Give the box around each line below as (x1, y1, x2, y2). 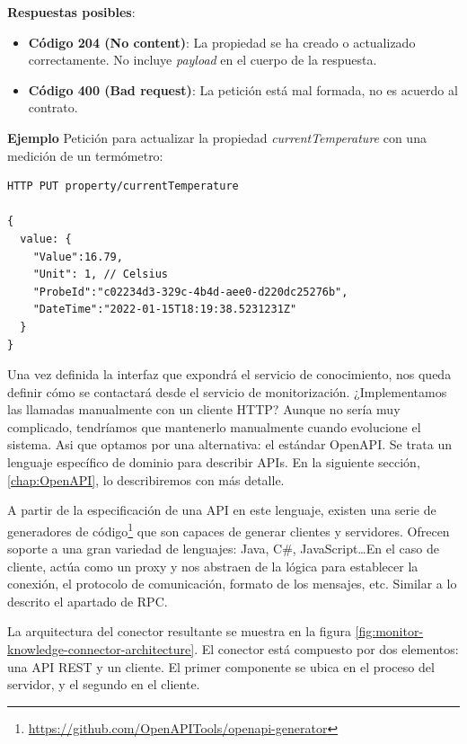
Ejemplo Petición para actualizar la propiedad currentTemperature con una (7, 128, 427, 146)
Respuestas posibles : (7, 3, 136, 21)
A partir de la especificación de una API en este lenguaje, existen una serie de (7, 500, 436, 519)
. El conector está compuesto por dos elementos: (194, 640, 459, 659)
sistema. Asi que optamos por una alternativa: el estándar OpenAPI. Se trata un (7, 435, 453, 454)
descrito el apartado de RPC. (7, 591, 168, 610)
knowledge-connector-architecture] (7, 640, 195, 659)
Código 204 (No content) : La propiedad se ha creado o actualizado (28, 32, 416, 51)
